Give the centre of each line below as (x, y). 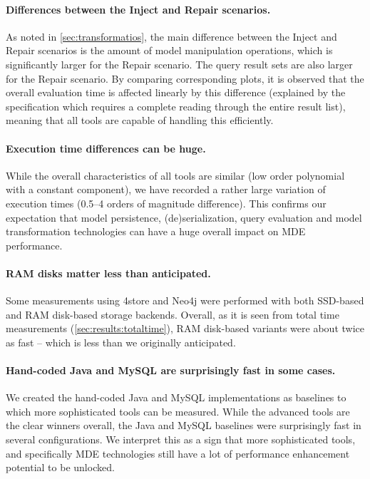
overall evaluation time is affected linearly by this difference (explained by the (176, 92)
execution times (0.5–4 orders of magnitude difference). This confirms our (166, 203)
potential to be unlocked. (60, 467)
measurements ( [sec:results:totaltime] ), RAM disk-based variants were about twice (185, 328)
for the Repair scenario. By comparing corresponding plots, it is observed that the (185, 78)
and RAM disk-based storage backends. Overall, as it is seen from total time (173, 314)
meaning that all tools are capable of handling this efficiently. (140, 120)
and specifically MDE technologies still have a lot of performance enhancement (178, 453)
